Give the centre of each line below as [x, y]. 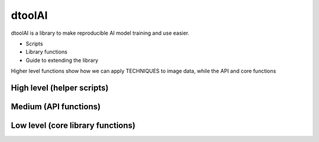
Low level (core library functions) [73, 125]
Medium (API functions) [56, 106]
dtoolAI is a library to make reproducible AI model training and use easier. [100, 33]
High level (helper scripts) [60, 87]
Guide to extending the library [62, 60]
